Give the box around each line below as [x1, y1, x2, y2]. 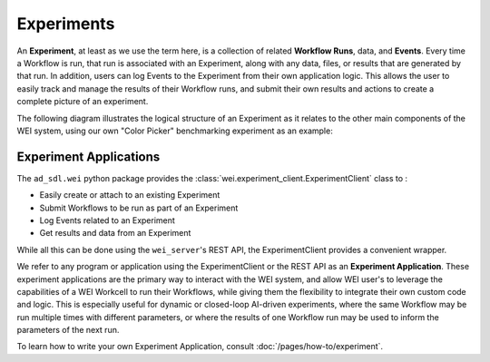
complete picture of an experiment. [16, 96, 149, 107]
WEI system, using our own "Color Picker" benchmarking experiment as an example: [16, 125, 333, 136]
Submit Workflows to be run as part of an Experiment [39, 202, 239, 213]
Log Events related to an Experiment [39, 214, 176, 226]
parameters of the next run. [16, 325, 120, 336]
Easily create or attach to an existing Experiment [39, 190, 220, 201]
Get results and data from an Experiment [39, 228, 191, 239]
